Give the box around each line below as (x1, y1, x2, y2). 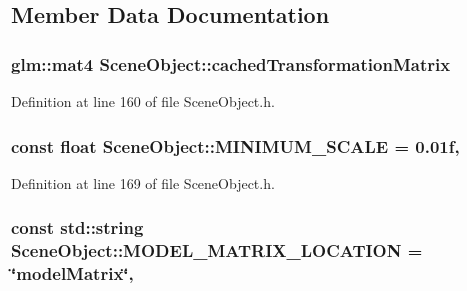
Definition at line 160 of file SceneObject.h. (11, 91, 275, 111)
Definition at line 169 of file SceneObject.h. (11, 172, 275, 193)
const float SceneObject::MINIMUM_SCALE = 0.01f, (11, 133, 460, 158)
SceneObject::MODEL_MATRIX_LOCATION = (11, 238, 423, 263)
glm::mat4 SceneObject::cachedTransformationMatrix (11, 51, 451, 76)
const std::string (11, 215, 144, 240)
